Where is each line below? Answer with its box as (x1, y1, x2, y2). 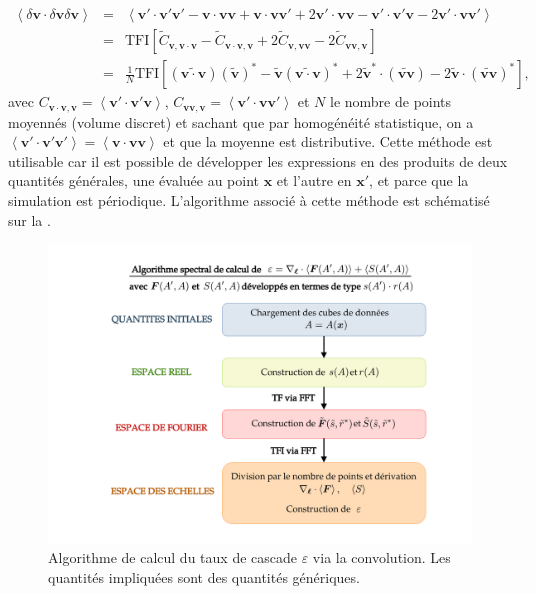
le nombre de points (330, 91, 452, 112)
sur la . (8, 209, 51, 230)
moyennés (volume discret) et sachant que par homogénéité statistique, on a (8, 111, 474, 132)
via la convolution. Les (312, 547, 451, 568)
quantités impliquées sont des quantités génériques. (48, 567, 360, 588)
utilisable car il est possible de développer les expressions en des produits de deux (8, 150, 508, 171)
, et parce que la (369, 170, 469, 191)
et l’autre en (276, 170, 352, 191)
